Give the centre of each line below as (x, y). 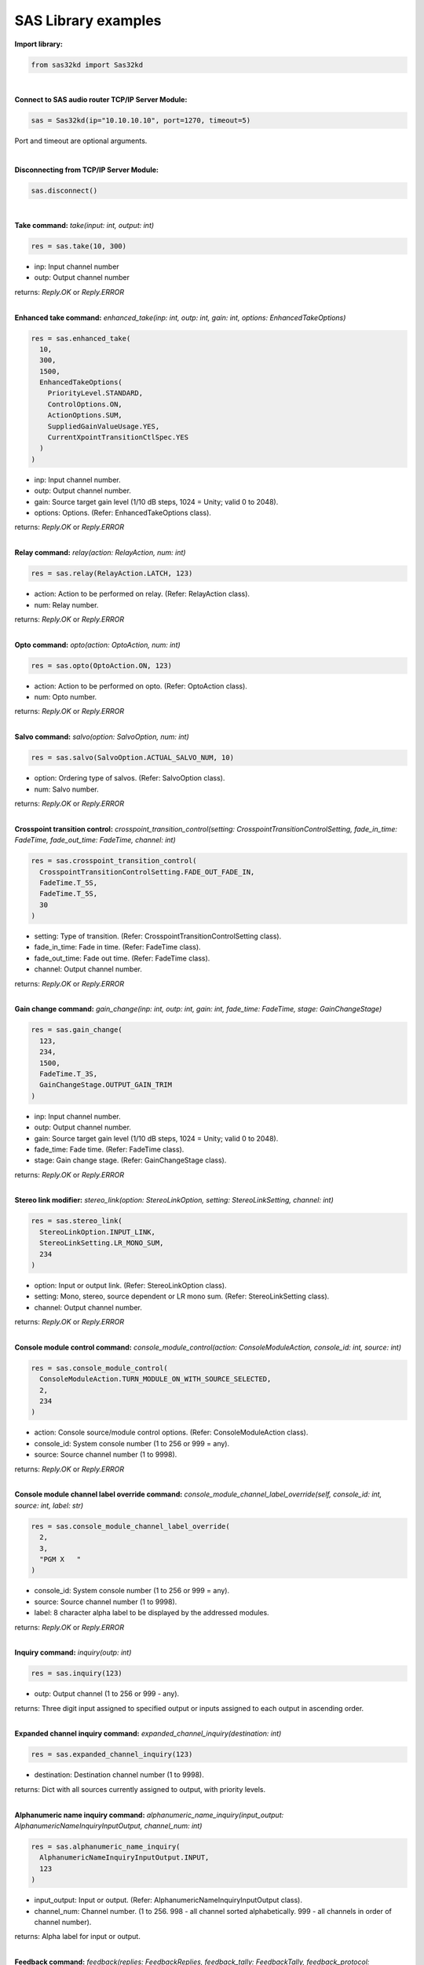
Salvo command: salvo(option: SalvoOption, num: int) (102, 737)
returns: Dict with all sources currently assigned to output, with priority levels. (140, 1789)
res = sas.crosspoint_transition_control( (114, 861)
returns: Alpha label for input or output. (77, 1937)
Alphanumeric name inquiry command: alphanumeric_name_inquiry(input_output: (149, 1815)
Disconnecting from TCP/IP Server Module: (86, 170)
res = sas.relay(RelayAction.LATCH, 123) (112, 573)
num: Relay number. (66, 604)
